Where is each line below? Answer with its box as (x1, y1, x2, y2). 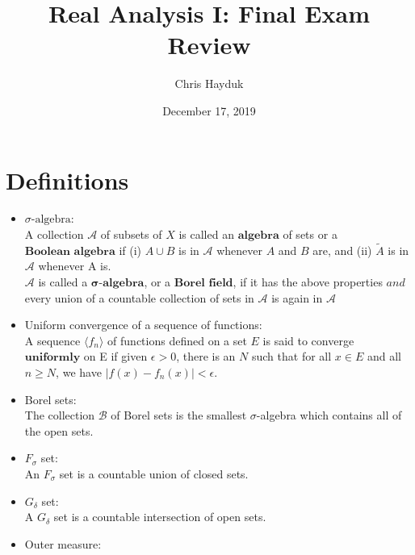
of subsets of (100, 226, 162, 243)
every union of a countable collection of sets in (24, 289, 254, 306)
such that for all (251, 348, 332, 365)
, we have (56, 364, 102, 380)
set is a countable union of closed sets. (59, 465, 249, 482)
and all (367, 348, 401, 365)
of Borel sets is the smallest (111, 407, 247, 424)
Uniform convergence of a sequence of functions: (24, 316, 262, 333)
